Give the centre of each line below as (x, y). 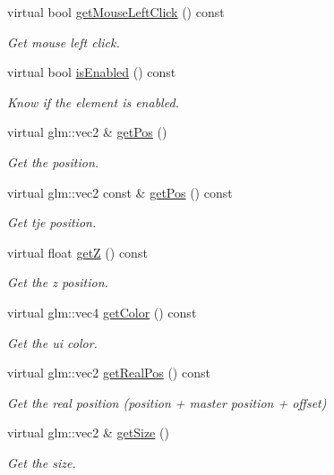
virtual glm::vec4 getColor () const (102, 312)
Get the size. (42, 462)
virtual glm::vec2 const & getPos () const (120, 192)
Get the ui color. (52, 342)
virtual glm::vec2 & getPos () (87, 132)
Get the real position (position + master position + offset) (167, 402)
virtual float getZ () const (77, 252)
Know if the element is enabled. (93, 102)
